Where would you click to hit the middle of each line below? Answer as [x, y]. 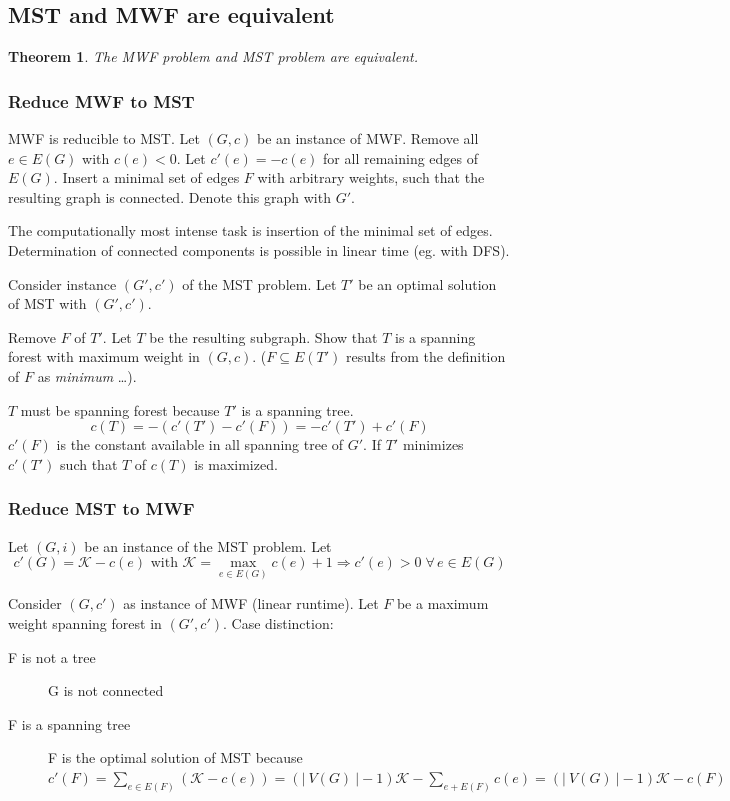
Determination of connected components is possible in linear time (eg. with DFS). [259, 249]
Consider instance [62, 283]
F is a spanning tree [69, 723]
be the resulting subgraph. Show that [263, 336]
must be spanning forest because [120, 409]
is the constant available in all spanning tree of [200, 444]
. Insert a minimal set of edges [146, 177]
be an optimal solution [427, 283]
